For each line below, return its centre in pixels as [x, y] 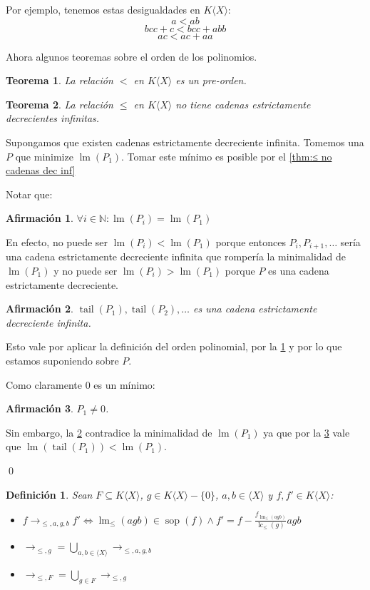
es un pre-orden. [211, 80]
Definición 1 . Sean [49, 494]
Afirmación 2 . [40, 309]
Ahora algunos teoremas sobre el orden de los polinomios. [132, 56]
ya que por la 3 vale [307, 432]
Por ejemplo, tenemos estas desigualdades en [103, 9]
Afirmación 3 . [40, 408]
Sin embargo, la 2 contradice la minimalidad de [109, 432]
